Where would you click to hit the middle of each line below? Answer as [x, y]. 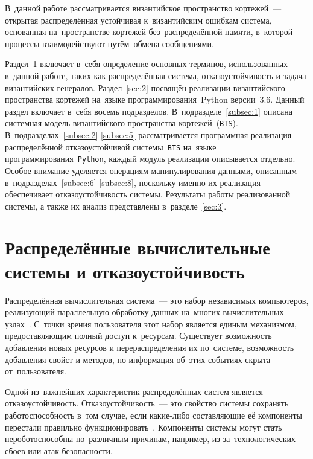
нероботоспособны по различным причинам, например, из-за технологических [150, 439]
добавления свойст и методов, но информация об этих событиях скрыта [138, 359]
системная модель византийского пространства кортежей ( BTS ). [122, 123]
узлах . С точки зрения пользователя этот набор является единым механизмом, [151, 323]
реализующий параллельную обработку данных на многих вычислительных [144, 312]
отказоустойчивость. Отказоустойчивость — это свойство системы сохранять [147, 403]
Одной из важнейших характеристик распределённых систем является [134, 391]
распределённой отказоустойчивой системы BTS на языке [111, 146]
